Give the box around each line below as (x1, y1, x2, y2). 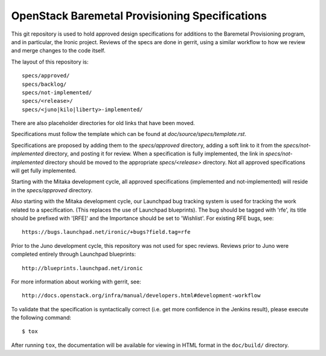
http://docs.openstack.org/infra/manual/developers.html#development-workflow (22, 292, 261, 299)
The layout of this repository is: (11, 58, 89, 65)
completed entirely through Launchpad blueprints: (11, 251, 136, 258)
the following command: (11, 314, 72, 322)
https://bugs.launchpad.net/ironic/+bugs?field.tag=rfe (22, 228, 191, 236)
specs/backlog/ (22, 80, 67, 88)
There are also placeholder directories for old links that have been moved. (11, 120, 196, 127)
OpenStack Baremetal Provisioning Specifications (11, 9, 267, 22)
